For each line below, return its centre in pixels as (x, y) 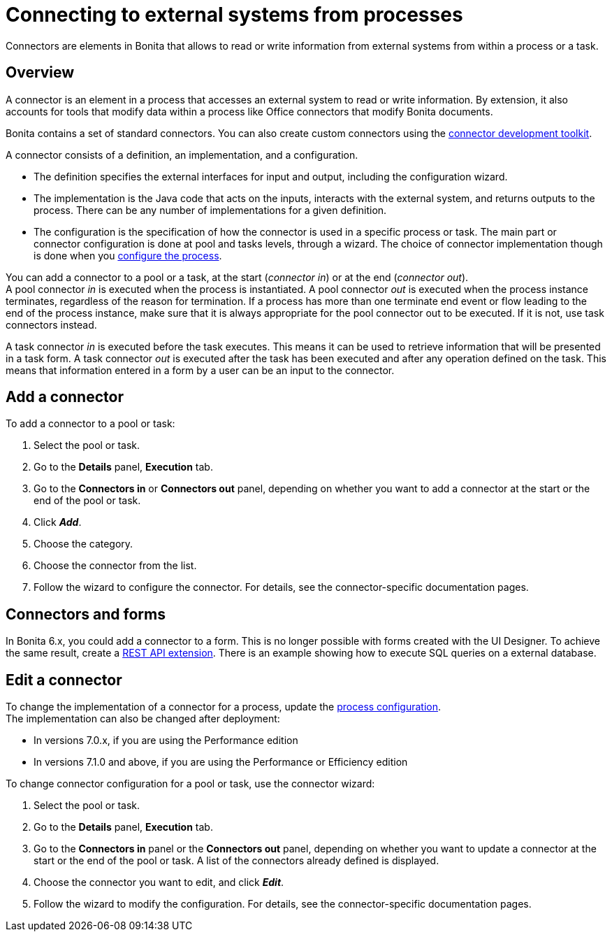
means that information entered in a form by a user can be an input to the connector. (200, 370)
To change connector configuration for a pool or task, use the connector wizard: (190, 784)
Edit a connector (64, 680)
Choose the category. (83, 544)
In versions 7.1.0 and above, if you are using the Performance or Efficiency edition (221, 762)
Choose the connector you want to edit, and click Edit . (159, 882)
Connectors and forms (86, 614)
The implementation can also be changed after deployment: (143, 719)
